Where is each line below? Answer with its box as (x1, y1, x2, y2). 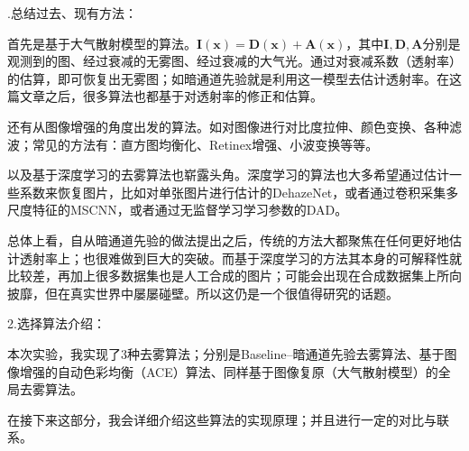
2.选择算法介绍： (7, 314, 106, 333)
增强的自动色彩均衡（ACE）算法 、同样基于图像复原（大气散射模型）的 (19, 362, 438, 381)
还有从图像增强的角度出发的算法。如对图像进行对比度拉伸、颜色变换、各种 (7, 116, 449, 135)
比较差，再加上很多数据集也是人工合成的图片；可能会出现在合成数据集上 (7, 266, 437, 285)
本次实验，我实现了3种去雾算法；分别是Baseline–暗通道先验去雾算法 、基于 (7, 344, 445, 363)
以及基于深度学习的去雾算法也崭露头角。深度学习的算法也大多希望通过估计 (7, 165, 449, 184)
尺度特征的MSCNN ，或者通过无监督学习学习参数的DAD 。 (7, 200, 348, 219)
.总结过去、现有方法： (7, 4, 137, 22)
